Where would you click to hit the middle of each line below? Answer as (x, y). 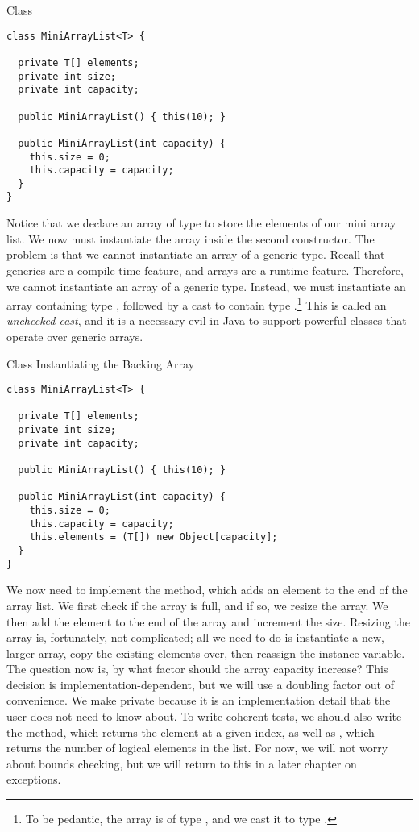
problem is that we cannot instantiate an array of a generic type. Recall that (196, 254)
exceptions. (34, 779)
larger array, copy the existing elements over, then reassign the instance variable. (206, 653)
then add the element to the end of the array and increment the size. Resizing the (208, 621)
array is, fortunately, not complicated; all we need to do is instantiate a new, (195, 637)
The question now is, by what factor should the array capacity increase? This (197, 669)
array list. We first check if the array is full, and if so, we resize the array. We (197, 605)
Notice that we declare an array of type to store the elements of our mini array (201, 223)
